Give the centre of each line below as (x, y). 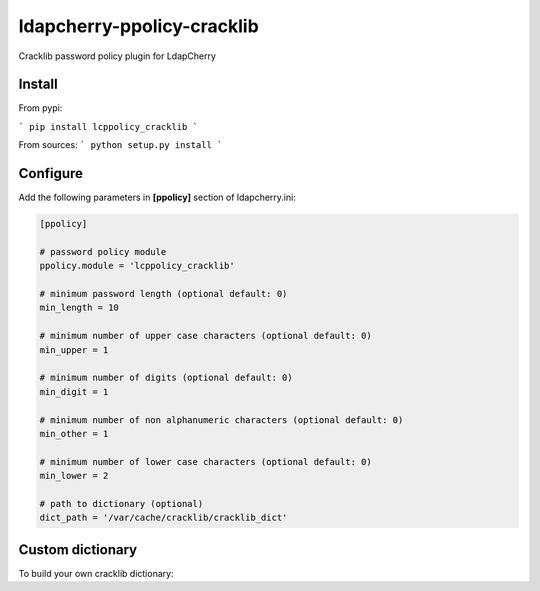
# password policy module (103, 251)
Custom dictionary (78, 549)
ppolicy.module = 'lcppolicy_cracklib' (137, 266)
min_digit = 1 (74, 391)
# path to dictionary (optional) (121, 503)
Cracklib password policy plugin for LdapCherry (117, 56)
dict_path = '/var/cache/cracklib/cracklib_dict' (163, 518)
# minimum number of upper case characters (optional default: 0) (205, 336)
